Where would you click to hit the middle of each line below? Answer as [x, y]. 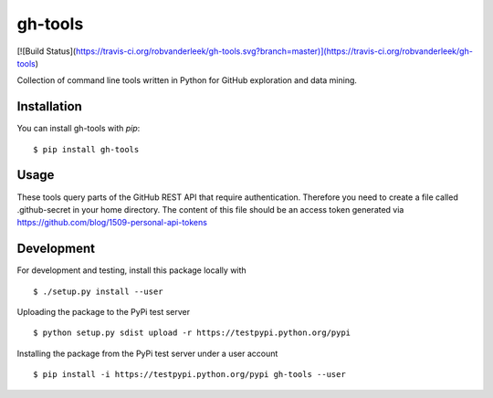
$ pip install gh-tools [86, 149]
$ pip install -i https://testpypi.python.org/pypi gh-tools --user [189, 375]
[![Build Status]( [47, 51]
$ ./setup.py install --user [98, 291]
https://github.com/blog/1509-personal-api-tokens [112, 223]
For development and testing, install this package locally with [131, 270]
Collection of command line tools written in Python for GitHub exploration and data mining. [187, 80]
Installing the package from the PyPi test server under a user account [147, 353]
